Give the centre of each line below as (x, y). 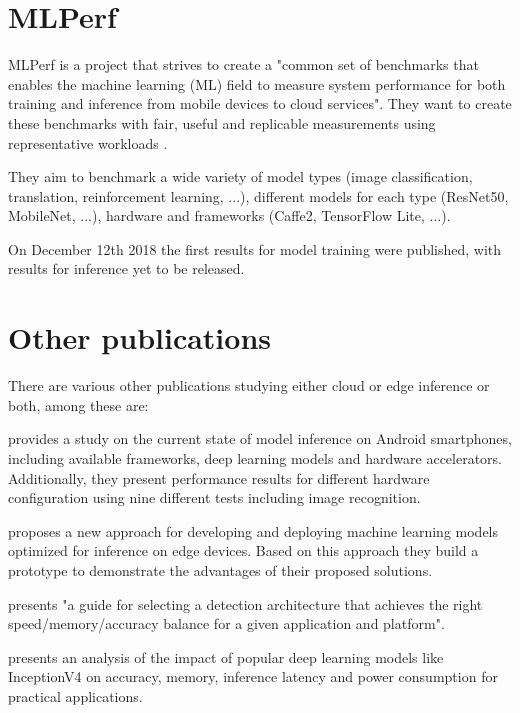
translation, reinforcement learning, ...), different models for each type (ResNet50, (258, 195)
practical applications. (75, 695)
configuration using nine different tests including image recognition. (214, 497)
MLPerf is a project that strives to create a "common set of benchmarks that (243, 64)
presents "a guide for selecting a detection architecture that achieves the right (245, 603)
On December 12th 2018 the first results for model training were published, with (255, 248)
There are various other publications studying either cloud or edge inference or (249, 385)
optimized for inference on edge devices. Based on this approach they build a (243, 550)
